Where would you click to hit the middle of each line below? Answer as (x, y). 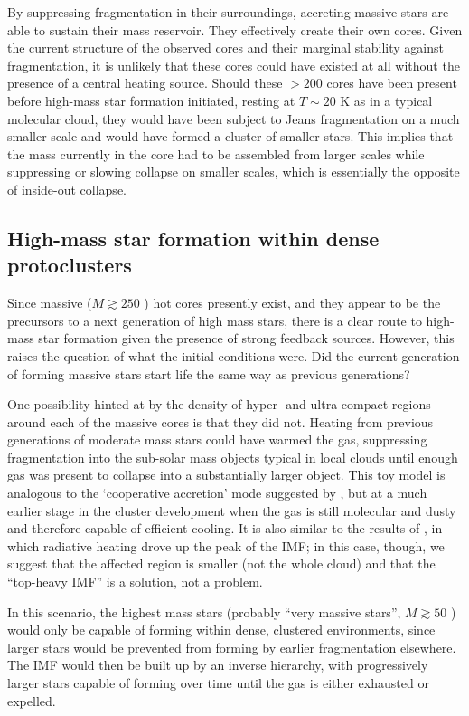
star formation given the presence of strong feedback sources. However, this (246, 338)
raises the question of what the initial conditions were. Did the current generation (234, 355)
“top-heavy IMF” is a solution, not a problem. (135, 582)
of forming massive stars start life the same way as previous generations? (209, 373)
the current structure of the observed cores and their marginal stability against (225, 48)
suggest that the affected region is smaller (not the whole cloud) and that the (221, 563)
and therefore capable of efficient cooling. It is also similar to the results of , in (225, 528)
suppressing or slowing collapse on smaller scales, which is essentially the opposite (234, 172)
